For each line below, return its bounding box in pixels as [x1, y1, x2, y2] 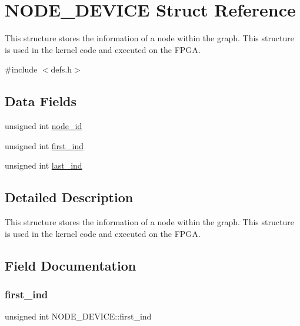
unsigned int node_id [5, 120, 82, 132]
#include [5, 63, 38, 75]
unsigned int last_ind [5, 159, 82, 172]
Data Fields [5, 92, 77, 110]
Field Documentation [5, 256, 136, 274]
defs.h [51, 63, 72, 75]
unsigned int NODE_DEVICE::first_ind [5, 310, 152, 322]
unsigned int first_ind [5, 139, 84, 152]
